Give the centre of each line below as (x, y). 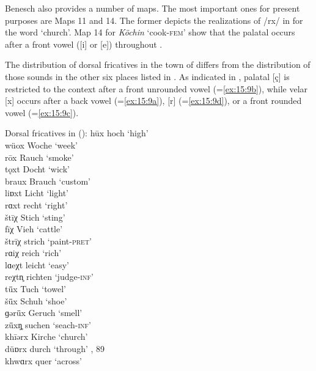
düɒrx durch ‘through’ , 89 (55, 349)
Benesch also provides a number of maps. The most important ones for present (152, 8)
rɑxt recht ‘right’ (36, 204)
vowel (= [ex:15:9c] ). (42, 112)
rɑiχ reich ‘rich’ (33, 253)
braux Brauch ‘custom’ (48, 181)
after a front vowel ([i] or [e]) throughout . (84, 44)
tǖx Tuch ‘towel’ (35, 289)
